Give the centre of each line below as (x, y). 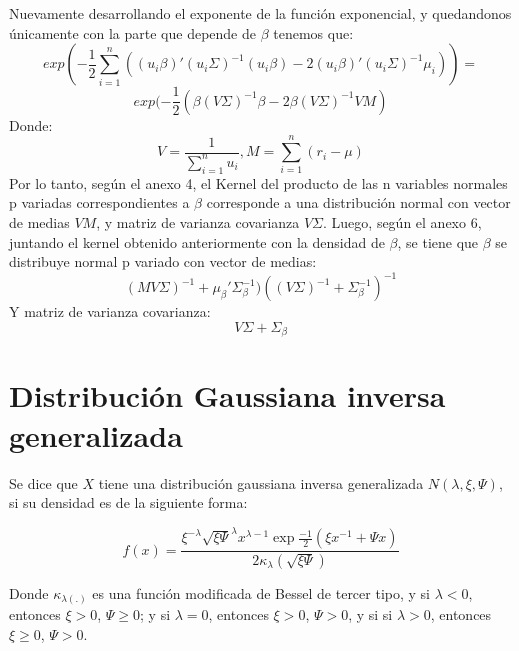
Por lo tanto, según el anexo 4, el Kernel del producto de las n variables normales (258, 182)
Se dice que (43, 482)
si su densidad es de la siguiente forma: (128, 502)
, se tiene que (438, 241)
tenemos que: (313, 32)
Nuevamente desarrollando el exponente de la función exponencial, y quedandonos (260, 13)
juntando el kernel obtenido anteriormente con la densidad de (197, 241)
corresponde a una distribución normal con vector (358, 202)
